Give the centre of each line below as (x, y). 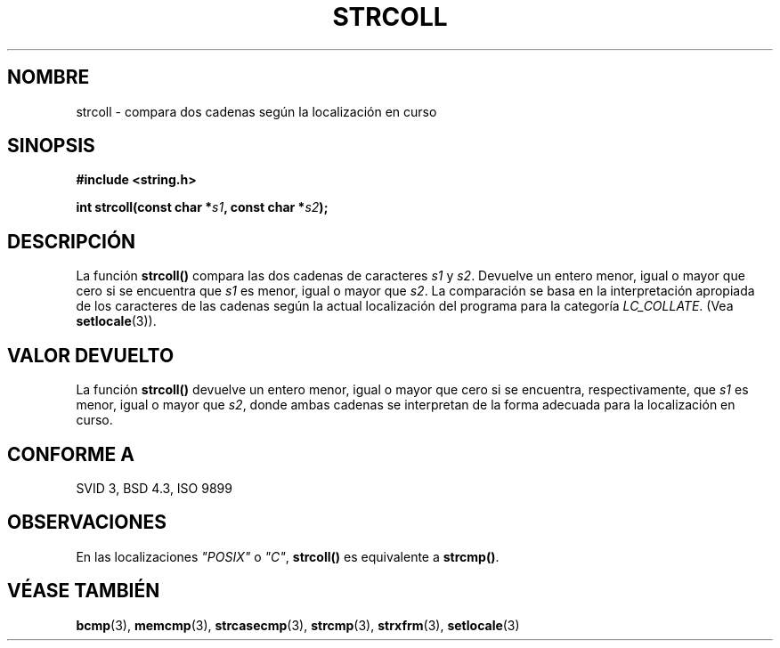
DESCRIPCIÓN (72, 241)
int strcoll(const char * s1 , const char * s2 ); (202, 207)
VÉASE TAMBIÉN (84, 591)
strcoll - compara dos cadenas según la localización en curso (256, 111)
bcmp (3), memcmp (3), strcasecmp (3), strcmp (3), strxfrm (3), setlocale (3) (298, 625)
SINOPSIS (51, 146)
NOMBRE (49, 77)
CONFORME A (71, 454)
